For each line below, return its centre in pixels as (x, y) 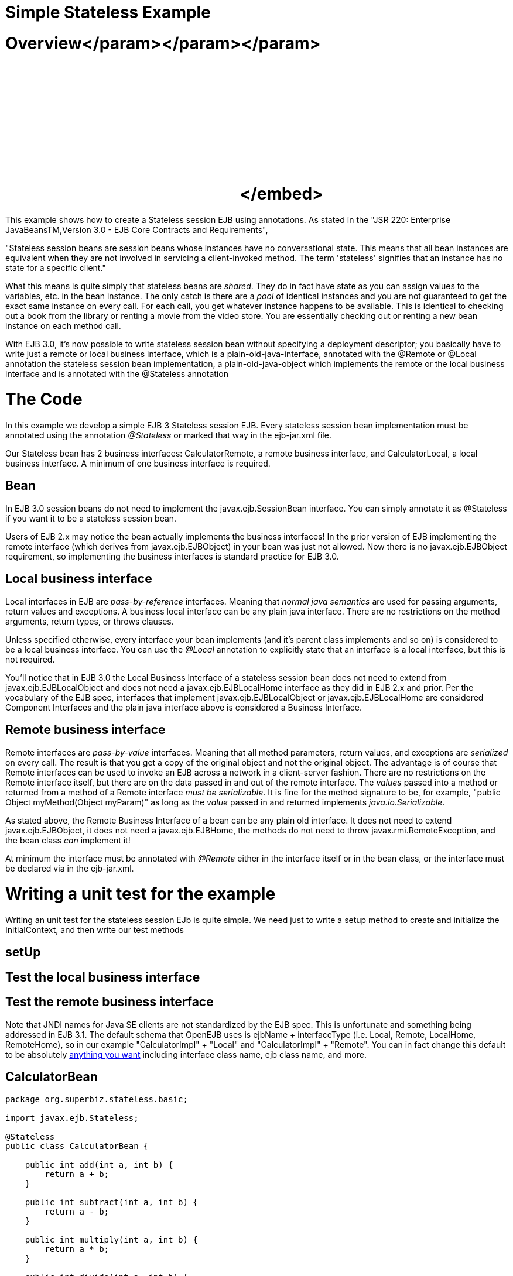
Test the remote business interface (110, 1002)
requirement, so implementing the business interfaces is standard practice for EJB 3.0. (172, 556)
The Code (44, 399)
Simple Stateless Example (108, 12)
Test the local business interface (103, 977)
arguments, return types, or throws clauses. (90, 621)
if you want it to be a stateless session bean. (91, 518)
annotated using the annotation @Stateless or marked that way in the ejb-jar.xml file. (168, 435)
